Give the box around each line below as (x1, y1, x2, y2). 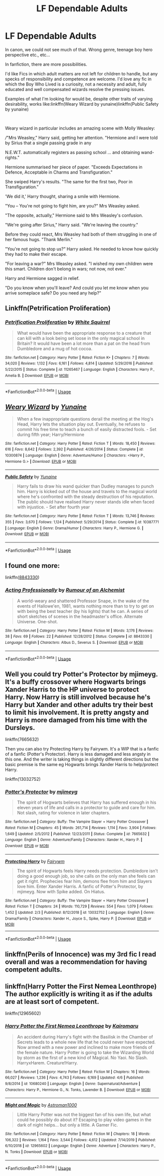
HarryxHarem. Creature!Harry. (17, 1060, 78, 1065)
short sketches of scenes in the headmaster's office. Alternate (17, 613, 143, 619)
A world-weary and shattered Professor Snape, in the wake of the (17, 598, 149, 604)
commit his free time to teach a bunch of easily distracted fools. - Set (17, 426, 157, 432)
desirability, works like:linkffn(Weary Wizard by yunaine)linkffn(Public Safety (5, 101, 159, 107)
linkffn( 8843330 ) (5, 574, 40, 580)
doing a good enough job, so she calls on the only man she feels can (17, 873, 156, 879)
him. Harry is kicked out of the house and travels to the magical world (17, 489, 157, 495)
